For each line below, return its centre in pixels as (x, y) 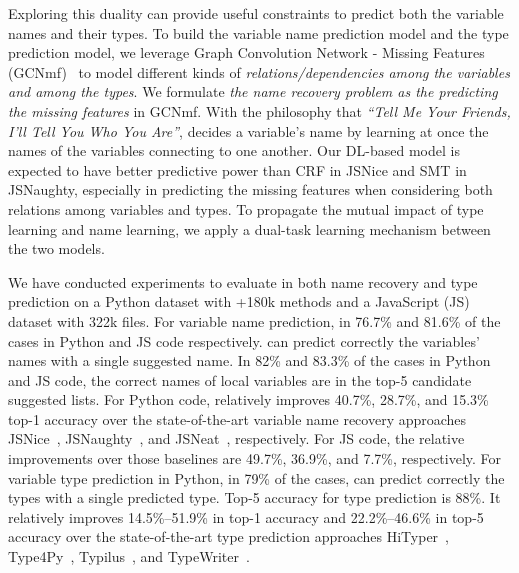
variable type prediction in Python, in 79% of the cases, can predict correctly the (256, 477)
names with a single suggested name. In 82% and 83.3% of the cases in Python (249, 360)
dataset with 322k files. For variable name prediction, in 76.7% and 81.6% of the (254, 320)
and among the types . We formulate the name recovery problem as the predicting (253, 91)
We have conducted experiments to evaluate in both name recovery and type (243, 281)
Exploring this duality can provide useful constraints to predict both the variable (256, 13)
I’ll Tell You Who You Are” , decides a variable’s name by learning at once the (248, 130)
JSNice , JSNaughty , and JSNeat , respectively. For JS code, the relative (236, 438)
